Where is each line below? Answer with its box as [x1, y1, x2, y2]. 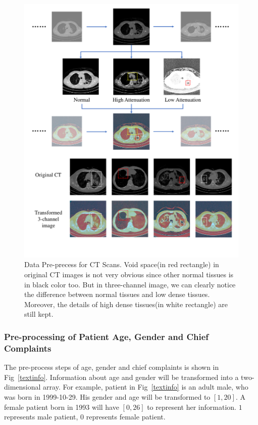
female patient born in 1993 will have [4, 401, 119, 412]
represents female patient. [86, 411, 166, 422]
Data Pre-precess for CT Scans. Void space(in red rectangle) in [24, 259, 219, 270]
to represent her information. [147, 401, 236, 412]
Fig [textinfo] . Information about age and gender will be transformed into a [4, 371, 239, 382]
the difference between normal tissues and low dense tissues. [24, 289, 210, 300]
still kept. [24, 309, 54, 319]
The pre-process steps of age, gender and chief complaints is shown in [4, 362, 219, 372]
